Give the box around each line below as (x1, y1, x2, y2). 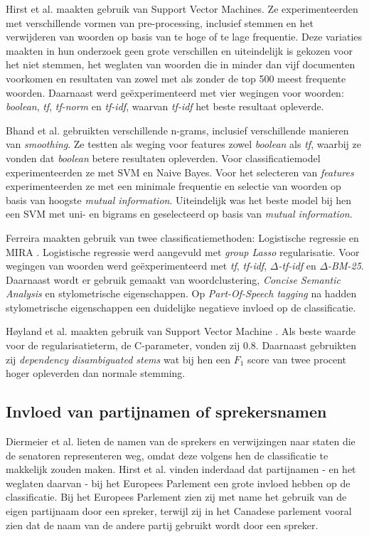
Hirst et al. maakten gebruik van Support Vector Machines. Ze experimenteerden (6, 1, 358, 16)
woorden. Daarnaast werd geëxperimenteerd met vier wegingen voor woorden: (6, 85, 344, 100)
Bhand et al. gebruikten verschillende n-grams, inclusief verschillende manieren (6, 122, 349, 137)
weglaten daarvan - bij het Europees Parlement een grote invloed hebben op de (6, 475, 351, 490)
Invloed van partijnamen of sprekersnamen (6, 400, 327, 422)
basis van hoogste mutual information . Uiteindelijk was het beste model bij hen (6, 192, 352, 207)
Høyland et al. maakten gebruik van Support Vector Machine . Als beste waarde (6, 324, 355, 339)
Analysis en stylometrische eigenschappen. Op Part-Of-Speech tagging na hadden (6, 286, 357, 301)
